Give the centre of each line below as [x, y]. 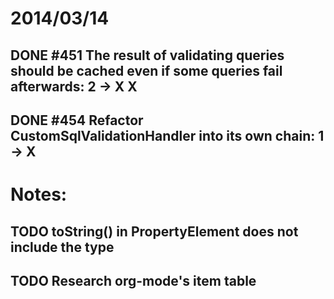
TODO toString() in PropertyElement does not [154, 231]
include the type [62, 247]
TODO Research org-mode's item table [133, 280]
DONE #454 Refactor [77, 120]
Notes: [39, 194]
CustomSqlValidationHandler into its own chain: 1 [167, 135]
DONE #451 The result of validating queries [147, 55]
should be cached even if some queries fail [146, 70]
